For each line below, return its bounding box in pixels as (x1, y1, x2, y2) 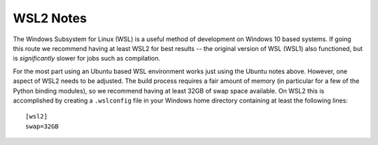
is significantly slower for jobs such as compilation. (13, 54, 161, 63)
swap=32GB (25, 122, 59, 130)
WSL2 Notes (13, 10, 87, 26)
